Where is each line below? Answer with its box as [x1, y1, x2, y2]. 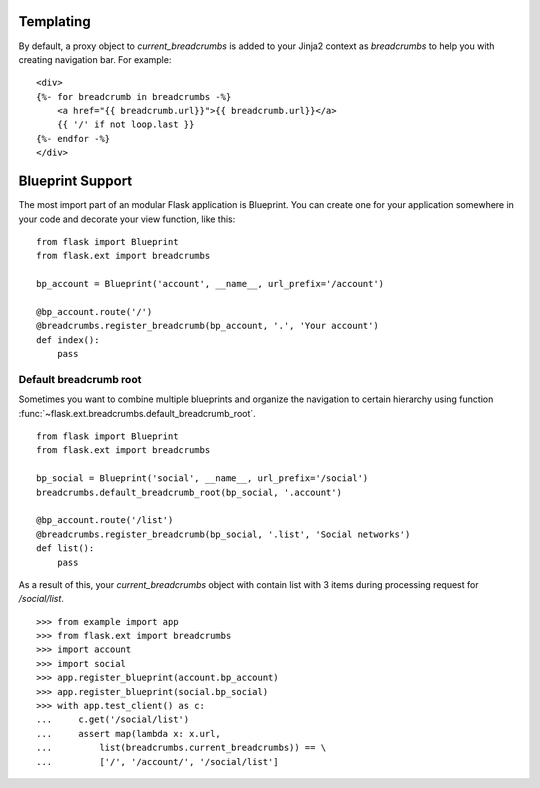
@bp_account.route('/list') [36, 515, 174, 526]
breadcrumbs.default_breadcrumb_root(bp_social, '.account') [36, 486, 342, 498]
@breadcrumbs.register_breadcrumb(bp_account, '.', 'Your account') [36, 320, 379, 332]
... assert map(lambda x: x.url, [36, 728, 222, 739]
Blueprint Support [18, 173, 133, 190]
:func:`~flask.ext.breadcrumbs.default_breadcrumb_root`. [18, 407, 257, 419]
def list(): [36, 543, 95, 554]
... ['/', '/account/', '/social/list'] [36, 756, 279, 767]
